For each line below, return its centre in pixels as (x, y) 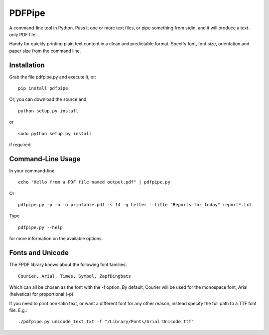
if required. (20, 145)
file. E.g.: (18, 310)
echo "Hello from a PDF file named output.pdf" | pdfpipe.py (94, 182)
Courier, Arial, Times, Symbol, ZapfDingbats (75, 276)
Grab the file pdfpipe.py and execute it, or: (53, 77)
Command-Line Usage (45, 159)
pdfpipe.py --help (41, 227)
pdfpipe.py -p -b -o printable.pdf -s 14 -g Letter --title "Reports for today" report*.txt (135, 205)
